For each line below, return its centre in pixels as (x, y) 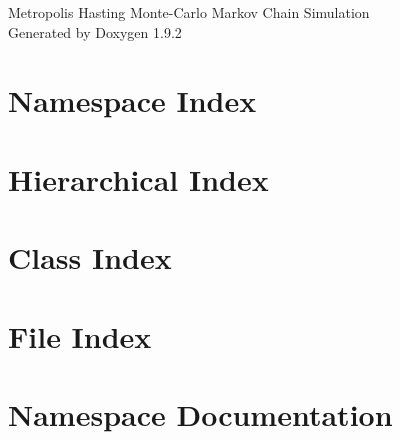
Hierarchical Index (138, 178)
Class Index (90, 257)
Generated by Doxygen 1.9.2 (95, 31)
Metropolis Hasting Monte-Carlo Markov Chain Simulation (189, 12)
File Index (80, 335)
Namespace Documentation (200, 413)
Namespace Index (132, 100)
